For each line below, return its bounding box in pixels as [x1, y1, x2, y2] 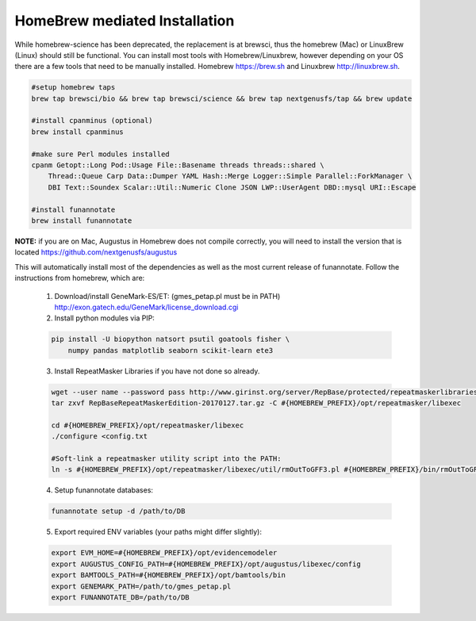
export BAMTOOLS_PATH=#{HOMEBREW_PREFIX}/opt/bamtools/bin [51, 571, 286, 580]
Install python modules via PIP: [54, 313, 155, 323]
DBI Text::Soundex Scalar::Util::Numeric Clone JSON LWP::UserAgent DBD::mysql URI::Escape [48, 182, 416, 192]
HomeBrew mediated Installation [14, 12, 235, 29]
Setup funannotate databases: [54, 485, 154, 495]
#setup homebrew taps [31, 83, 116, 92]
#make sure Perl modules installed [31, 149, 170, 159]
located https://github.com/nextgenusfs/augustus [14, 247, 178, 257]
